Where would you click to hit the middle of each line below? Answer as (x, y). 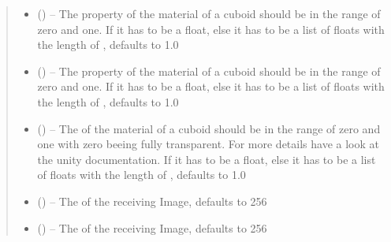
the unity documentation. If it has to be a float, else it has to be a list (207, 159)
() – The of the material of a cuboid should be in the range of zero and (209, 128)
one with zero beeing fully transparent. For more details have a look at (208, 144)
